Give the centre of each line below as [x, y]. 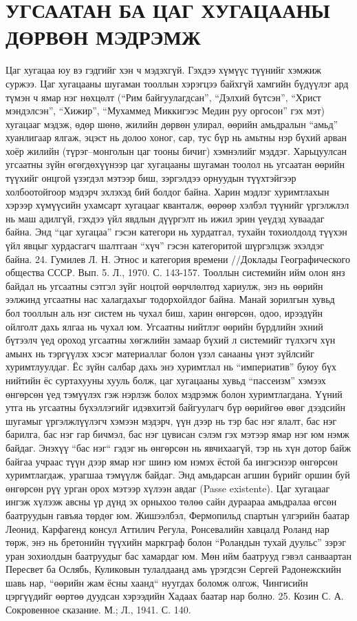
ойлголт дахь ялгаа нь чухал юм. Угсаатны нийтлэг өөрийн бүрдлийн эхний [164, 326]
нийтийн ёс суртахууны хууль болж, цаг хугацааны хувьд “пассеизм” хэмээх [166, 380]
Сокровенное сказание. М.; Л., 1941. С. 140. [98, 610]
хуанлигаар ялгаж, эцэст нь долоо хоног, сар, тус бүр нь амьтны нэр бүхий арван [176, 137]
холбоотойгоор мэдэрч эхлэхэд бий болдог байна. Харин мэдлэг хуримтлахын [167, 191]
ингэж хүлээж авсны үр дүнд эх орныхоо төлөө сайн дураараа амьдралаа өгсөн [171, 502]
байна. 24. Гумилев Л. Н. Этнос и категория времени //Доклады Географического [178, 259]
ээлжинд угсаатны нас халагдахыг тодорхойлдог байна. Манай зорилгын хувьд [170, 299]
